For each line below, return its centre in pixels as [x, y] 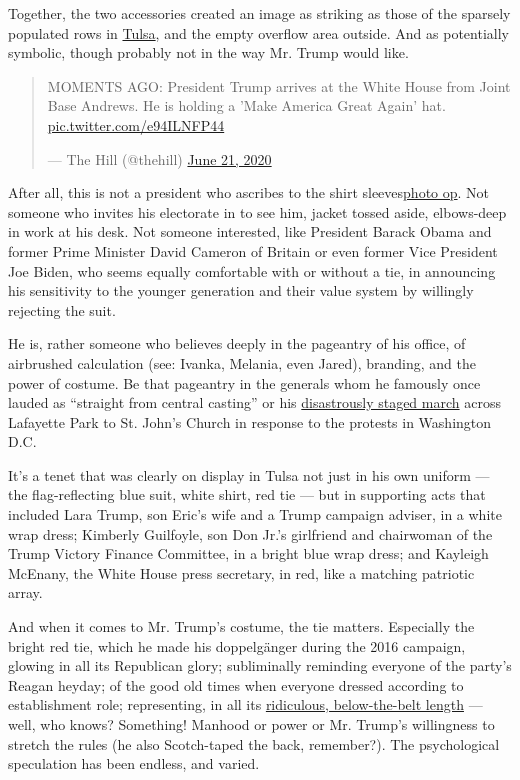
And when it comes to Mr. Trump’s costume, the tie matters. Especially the [241, 626]
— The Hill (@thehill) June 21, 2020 [159, 158]
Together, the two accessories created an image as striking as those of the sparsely [259, 13]
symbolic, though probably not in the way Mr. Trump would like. [208, 52]
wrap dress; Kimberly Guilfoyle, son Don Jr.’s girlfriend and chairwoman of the [250, 533]
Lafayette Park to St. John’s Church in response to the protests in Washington [250, 421]
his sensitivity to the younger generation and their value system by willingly [241, 290]
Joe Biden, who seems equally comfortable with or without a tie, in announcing [252, 270]
